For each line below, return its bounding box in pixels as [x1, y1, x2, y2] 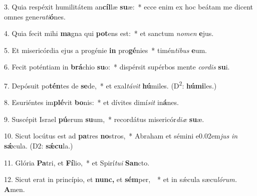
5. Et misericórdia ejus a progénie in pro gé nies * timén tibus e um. [4, 44, 207, 55]
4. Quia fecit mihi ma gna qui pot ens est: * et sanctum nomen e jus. [4, 28, 214, 38]
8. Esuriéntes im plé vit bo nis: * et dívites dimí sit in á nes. [4, 97, 179, 107]
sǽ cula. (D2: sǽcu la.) [4, 140, 73, 150]
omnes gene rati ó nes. [4, 11, 66, 21]
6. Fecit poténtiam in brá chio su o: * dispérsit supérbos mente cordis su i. [4, 61, 230, 72]
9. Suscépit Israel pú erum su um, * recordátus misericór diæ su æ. [4, 113, 204, 124]
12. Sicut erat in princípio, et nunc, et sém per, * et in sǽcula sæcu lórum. [4, 174, 237, 184]
